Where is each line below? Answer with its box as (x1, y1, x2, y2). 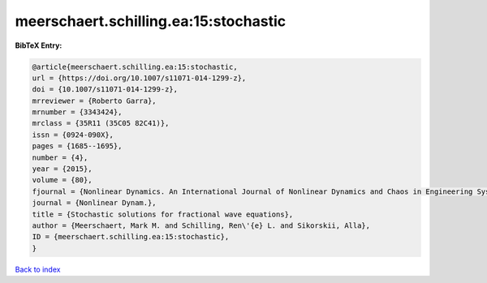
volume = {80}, (32, 175, 93, 185)
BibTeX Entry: (15, 41, 62, 50)
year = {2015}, (32, 165, 93, 174)
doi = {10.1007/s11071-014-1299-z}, (32, 85, 179, 94)
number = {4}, (32, 152, 88, 162)
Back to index (15, 264, 61, 274)
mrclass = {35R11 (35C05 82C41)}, (32, 118, 170, 128)
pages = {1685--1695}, (32, 142, 123, 151)
